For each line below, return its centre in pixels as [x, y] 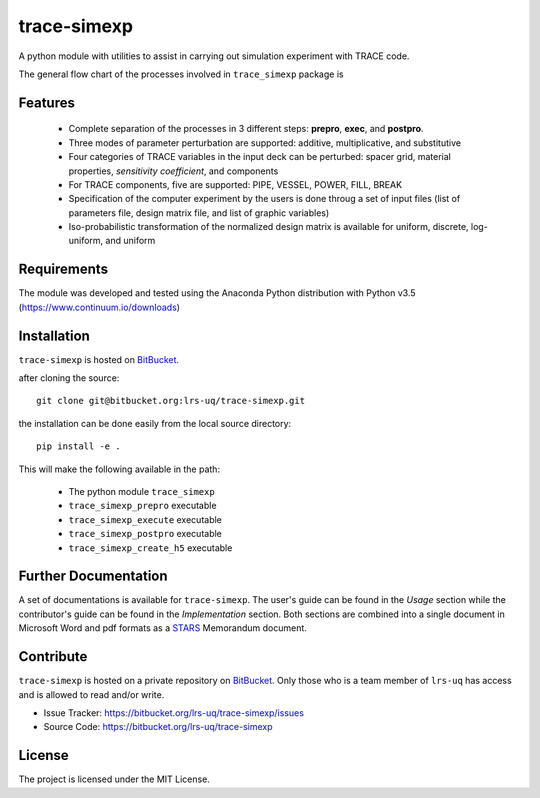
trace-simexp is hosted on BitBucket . [99, 359]
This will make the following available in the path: [119, 469]
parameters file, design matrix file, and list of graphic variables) [199, 212]
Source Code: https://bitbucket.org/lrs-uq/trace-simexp [158, 727]
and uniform [130, 241]
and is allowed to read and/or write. [91, 694]
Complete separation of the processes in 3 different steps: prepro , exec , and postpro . [246, 129]
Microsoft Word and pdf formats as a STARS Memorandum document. [162, 628]
